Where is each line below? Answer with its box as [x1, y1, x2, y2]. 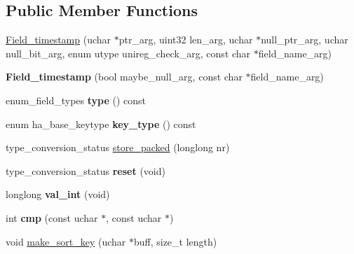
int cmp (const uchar [6, 210, 98, 225]
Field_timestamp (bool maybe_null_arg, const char [6, 69, 243, 84]
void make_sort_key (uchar [6, 234, 126, 248]
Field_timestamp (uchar [6, 32, 111, 47]
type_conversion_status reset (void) [6, 163, 165, 178]
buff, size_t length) [133, 234, 217, 248]
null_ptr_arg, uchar [261, 32, 348, 47]
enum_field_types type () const [6, 92, 147, 107]
